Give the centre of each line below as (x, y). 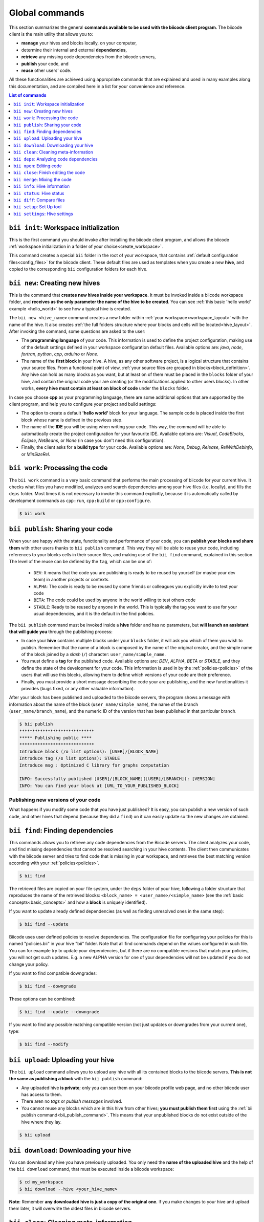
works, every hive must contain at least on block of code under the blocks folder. (105, 388)
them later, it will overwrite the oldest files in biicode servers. (70, 1209)
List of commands (28, 95)
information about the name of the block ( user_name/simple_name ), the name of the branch (103, 704)
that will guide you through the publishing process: (61, 632)
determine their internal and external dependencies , (74, 50)
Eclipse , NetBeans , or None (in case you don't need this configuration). (93, 440)
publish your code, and (45, 64)
